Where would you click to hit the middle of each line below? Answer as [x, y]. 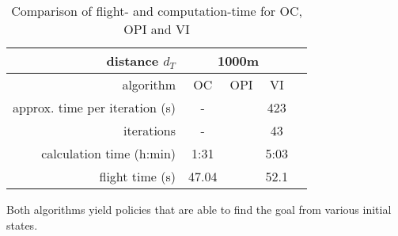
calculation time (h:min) [109, 153]
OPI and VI [157, 29]
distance [133, 61]
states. [22, 225]
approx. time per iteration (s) [95, 107]
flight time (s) [138, 176]
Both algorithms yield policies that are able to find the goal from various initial [199, 209]
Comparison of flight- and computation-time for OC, [157, 11]
